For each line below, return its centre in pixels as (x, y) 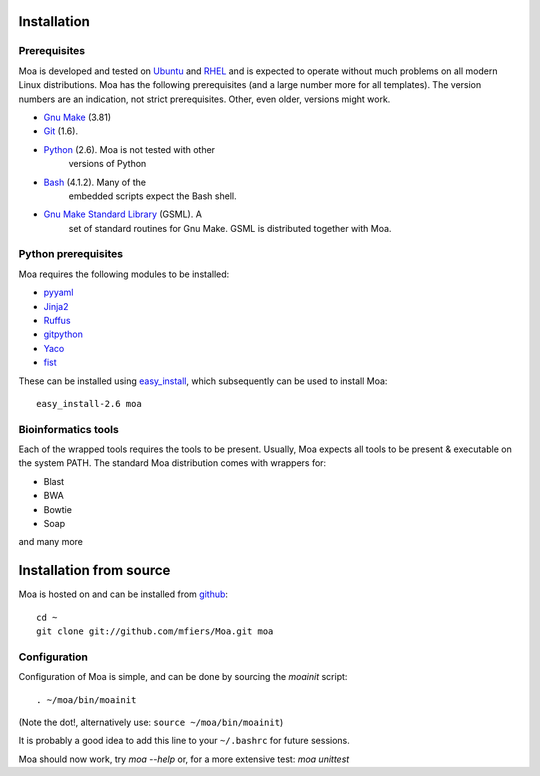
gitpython (63, 334)
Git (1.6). (61, 131)
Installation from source (94, 570)
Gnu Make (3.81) (77, 117)
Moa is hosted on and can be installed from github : (123, 594)
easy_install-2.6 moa (89, 403)
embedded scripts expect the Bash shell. (152, 196)
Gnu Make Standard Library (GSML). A (122, 214)
